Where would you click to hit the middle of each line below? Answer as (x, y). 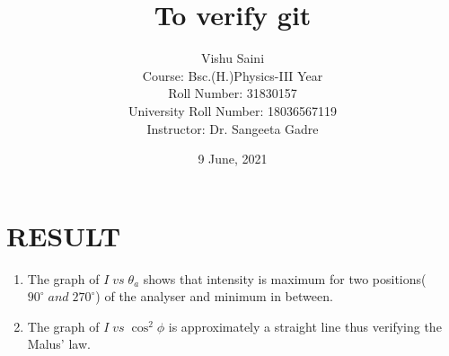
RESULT (64, 235)
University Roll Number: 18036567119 (233, 110)
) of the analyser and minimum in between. (214, 296)
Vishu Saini (233, 58)
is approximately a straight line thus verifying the (305, 326)
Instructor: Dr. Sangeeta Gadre (233, 128)
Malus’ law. (59, 344)
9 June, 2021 (233, 159)
